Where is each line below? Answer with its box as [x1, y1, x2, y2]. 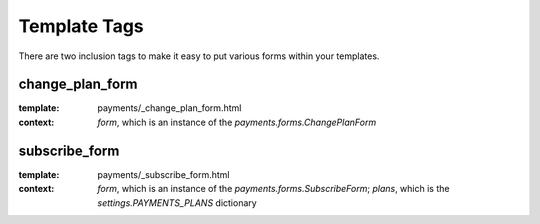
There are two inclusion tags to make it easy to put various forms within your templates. [18, 50, 380, 62]
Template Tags [18, 15, 144, 37]
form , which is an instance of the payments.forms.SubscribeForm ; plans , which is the [97, 183, 450, 195]
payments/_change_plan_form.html [97, 102, 242, 114]
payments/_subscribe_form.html [97, 168, 230, 180]
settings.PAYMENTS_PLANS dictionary [97, 196, 257, 209]
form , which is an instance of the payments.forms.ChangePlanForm [97, 116, 377, 128]
